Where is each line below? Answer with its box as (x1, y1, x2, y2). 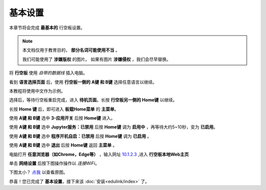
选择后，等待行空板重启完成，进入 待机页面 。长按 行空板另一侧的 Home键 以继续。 (9, 97, 177, 103)
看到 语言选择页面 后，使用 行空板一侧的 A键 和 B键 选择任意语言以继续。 (9, 79, 157, 85)
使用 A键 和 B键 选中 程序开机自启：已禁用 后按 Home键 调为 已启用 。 (9, 133, 152, 139)
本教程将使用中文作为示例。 (9, 88, 66, 94)
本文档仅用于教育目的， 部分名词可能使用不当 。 (22, 47, 120, 53)
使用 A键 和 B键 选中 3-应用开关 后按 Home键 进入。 (9, 115, 115, 121)
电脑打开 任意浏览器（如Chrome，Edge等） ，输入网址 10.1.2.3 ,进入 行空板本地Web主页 (9, 151, 189, 157)
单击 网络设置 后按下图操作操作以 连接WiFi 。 (9, 160, 100, 166)
